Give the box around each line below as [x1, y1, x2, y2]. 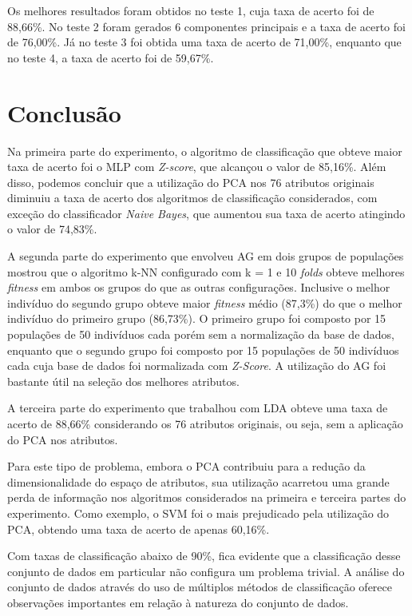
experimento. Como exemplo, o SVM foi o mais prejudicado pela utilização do [7, 504, 390, 521]
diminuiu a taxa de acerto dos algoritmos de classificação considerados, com [7, 189, 378, 206]
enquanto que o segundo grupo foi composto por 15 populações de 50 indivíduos [7, 341, 399, 358]
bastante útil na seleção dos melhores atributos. [7, 372, 240, 389]
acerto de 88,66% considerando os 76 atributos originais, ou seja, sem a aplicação [7, 415, 403, 431]
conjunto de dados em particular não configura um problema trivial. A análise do [7, 562, 405, 579]
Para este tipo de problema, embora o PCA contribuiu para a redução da [7, 458, 366, 475]
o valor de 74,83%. [7, 221, 97, 237]
